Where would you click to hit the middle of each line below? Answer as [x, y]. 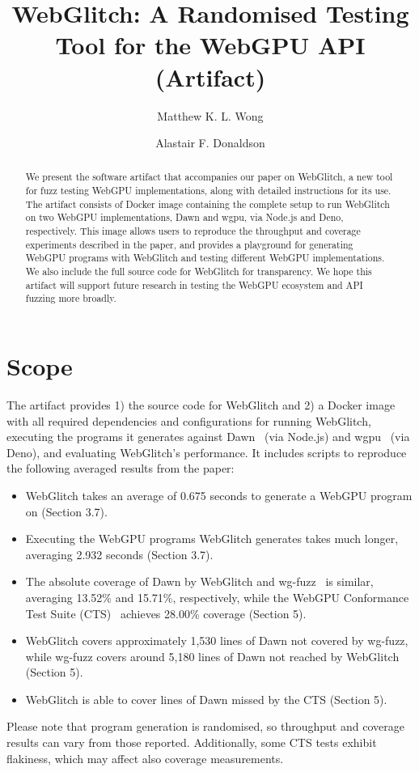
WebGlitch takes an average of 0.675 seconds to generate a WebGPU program [219, 495]
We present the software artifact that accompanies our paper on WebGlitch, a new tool [209, 177]
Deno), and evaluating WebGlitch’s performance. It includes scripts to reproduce [207, 452]
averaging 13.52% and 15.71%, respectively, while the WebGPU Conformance [217, 597]
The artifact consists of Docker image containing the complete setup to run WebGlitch [207, 204]
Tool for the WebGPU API [210, 45]
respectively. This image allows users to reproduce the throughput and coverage [193, 231]
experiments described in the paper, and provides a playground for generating [189, 244]
